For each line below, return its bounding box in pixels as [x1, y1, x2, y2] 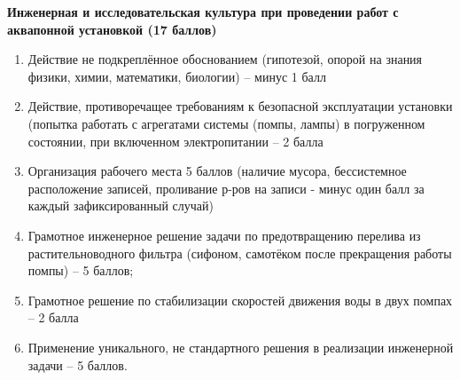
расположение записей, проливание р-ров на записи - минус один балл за [27, 178, 425, 197]
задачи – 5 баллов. [27, 355, 128, 374]
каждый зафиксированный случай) [27, 196, 214, 215]
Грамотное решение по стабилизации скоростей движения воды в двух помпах [27, 290, 453, 309]
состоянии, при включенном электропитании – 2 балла [27, 131, 324, 150]
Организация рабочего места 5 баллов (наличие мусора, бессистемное [27, 162, 407, 180]
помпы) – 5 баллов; [27, 261, 134, 280]
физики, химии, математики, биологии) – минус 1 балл [27, 67, 326, 85]
